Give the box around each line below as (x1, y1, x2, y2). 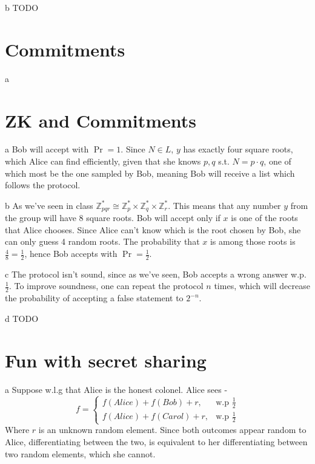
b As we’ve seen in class (5, 199, 93, 211)
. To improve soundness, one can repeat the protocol (8, 279, 204, 292)
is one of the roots (231, 211, 298, 224)
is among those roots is (210, 235, 296, 248)
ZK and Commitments (5, 107, 197, 132)
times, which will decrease (214, 279, 310, 292)
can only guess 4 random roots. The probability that (5, 235, 200, 248)
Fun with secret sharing (5, 347, 207, 372)
